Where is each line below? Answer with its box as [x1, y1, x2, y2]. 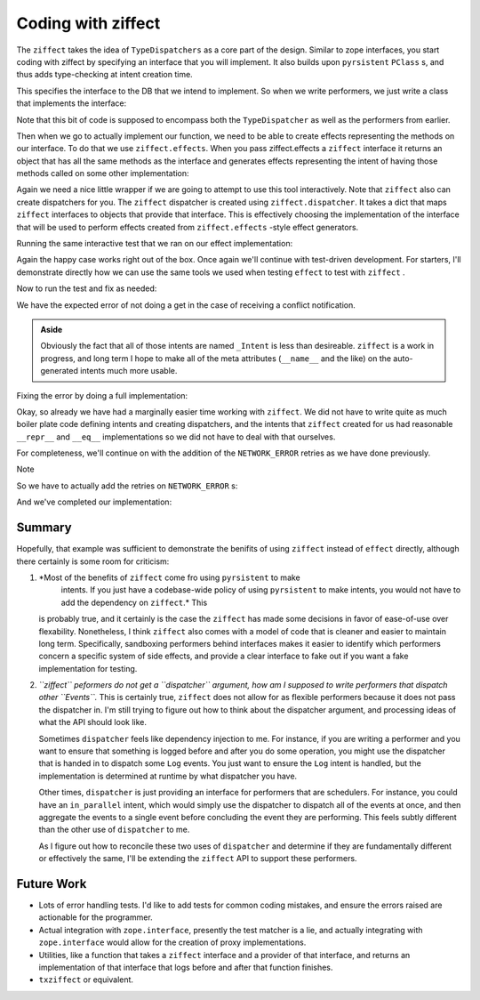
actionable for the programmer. [38, 912, 153, 923]
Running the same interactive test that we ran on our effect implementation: [16, 238, 293, 249]
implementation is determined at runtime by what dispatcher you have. [38, 770, 298, 781]
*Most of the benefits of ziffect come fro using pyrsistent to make [38, 572, 301, 583]
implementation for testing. [38, 663, 138, 673]
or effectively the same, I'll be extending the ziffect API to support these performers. [38, 853, 357, 864]
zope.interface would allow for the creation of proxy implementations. [38, 937, 307, 948]
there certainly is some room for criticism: [16, 556, 170, 567]
